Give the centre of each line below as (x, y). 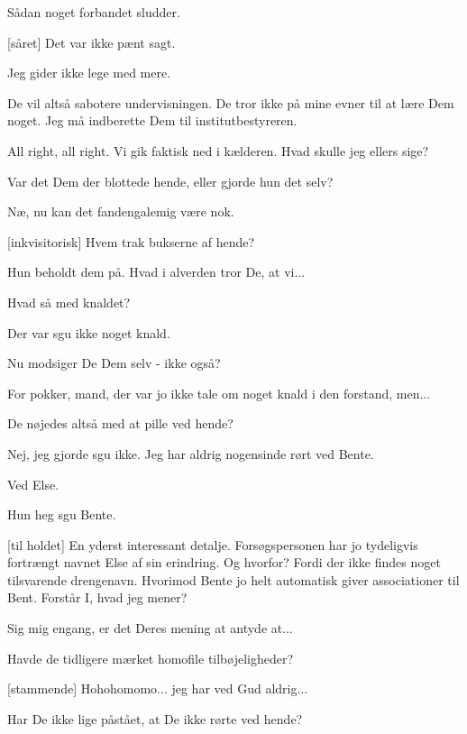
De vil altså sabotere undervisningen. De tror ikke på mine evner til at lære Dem (231, 102)
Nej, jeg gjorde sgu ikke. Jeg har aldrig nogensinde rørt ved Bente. (191, 453)
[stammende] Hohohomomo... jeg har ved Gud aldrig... (158, 688)
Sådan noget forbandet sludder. (94, 12)
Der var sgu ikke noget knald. (89, 332)
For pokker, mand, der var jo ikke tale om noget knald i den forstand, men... (219, 393)
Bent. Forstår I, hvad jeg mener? (97, 597)
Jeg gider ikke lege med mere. (89, 73)
